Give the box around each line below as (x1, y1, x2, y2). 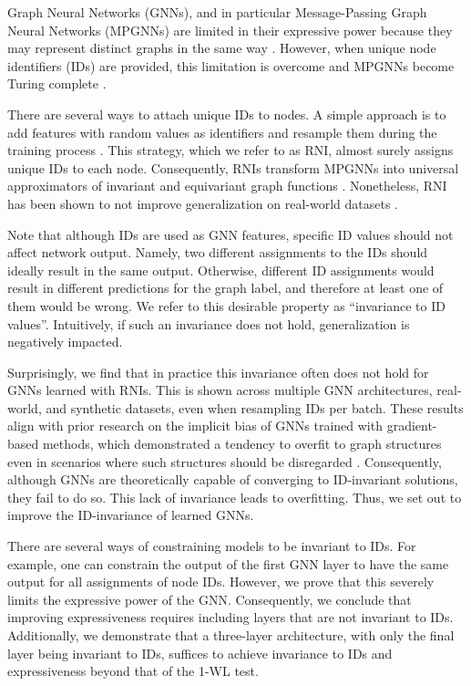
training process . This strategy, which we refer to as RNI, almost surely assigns (7, 140, 454, 160)
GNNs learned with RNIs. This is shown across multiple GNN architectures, (7, 380, 433, 400)
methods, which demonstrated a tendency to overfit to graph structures (42, 434, 442, 453)
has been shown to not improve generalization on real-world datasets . (7, 193, 399, 213)
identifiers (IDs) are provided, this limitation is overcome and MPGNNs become (7, 56, 455, 75)
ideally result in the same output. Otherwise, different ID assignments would (7, 260, 435, 279)
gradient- (386, 416, 437, 435)
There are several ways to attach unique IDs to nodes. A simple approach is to (7, 104, 446, 123)
